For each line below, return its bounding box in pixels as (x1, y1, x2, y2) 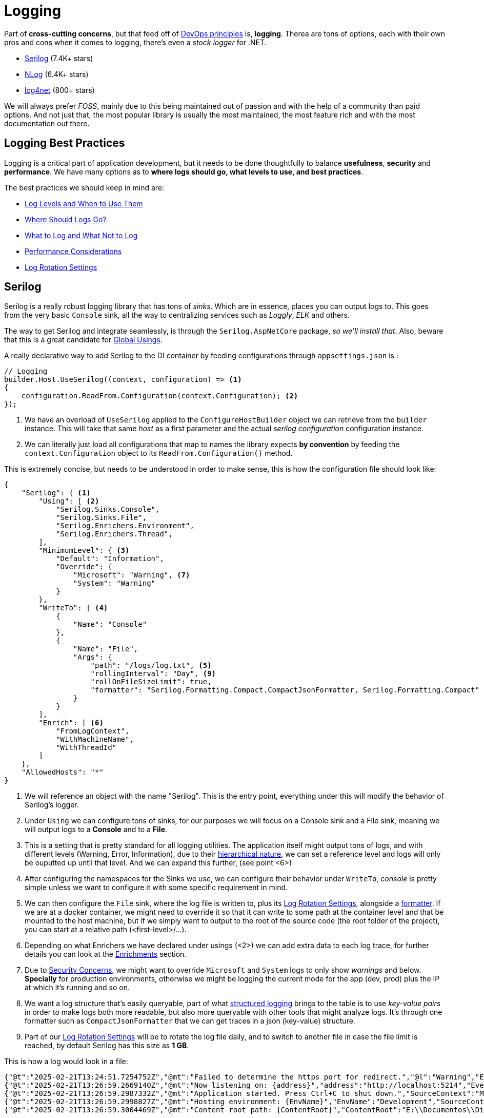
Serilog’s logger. (25, 800, 79, 809)
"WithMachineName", (56, 735, 134, 744)
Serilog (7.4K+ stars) (25, 53, 93, 63)
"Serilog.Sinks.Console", (56, 505, 160, 514)
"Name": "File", (73, 645, 138, 653)
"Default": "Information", (56, 554, 164, 563)
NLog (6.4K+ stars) (25, 69, 89, 79)
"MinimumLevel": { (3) (38, 546, 130, 555)
